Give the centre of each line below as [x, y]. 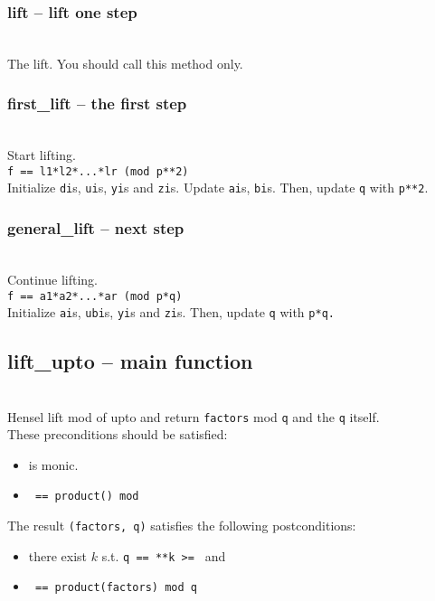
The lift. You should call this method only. [125, 63]
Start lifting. [42, 155]
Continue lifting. [52, 279]
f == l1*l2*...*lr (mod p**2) [98, 171]
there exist [58, 555]
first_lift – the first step [97, 103]
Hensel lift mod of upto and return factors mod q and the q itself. [194, 416]
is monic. [53, 464]
